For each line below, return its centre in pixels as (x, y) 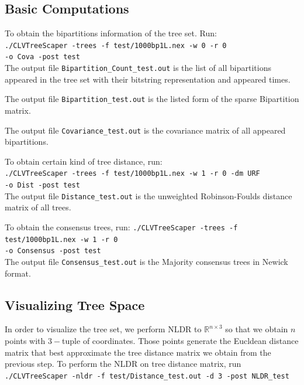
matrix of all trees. (38, 207)
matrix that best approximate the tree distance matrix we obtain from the (138, 352)
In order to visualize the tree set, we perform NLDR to (103, 329)
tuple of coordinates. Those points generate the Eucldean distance (180, 341)
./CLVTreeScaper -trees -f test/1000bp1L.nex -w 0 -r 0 (116, 45)
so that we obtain (257, 329)
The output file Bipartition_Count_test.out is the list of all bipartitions (138, 68)
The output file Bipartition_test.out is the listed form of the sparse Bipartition (152, 99)
